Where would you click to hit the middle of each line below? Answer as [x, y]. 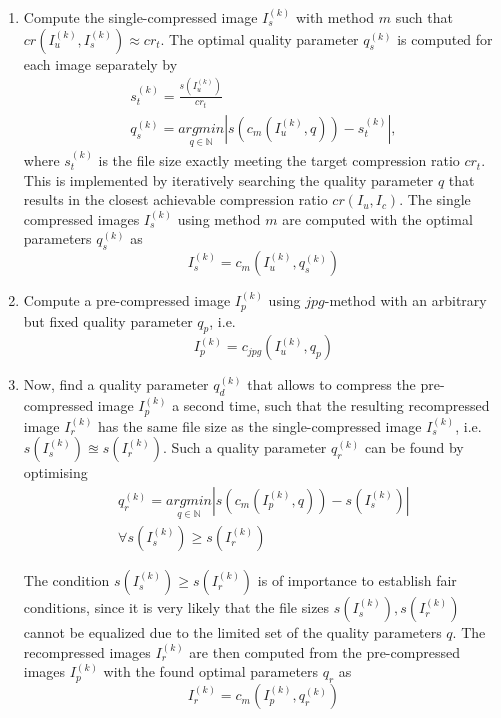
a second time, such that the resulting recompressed [331, 405]
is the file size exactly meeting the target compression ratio [279, 160]
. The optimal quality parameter [259, 38]
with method [335, 17]
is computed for [445, 38]
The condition [66, 580]
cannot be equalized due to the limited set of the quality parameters [232, 632]
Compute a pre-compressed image [127, 300]
